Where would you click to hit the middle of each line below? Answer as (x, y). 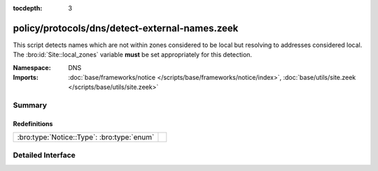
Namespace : (32, 67)
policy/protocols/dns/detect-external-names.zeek (126, 28)
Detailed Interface (44, 155)
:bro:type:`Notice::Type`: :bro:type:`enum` (86, 137)
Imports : (26, 78)
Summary (30, 105)
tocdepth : (28, 8)
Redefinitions (33, 124)
